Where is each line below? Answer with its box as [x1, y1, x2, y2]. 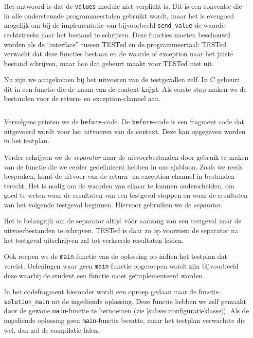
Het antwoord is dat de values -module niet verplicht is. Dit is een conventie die [4, 1, 242, 11]
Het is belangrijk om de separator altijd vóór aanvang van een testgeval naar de [4, 216, 242, 226]
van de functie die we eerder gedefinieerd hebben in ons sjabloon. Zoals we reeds [4, 161, 243, 171]
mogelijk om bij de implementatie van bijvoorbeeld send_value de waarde [4, 20, 225, 30]
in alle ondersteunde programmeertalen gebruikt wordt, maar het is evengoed [4, 10, 234, 20]
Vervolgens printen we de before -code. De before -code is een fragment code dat [4, 117, 244, 127]
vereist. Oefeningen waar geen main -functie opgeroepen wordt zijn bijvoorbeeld [4, 260, 239, 270]
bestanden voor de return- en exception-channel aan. [4, 93, 161, 103]
